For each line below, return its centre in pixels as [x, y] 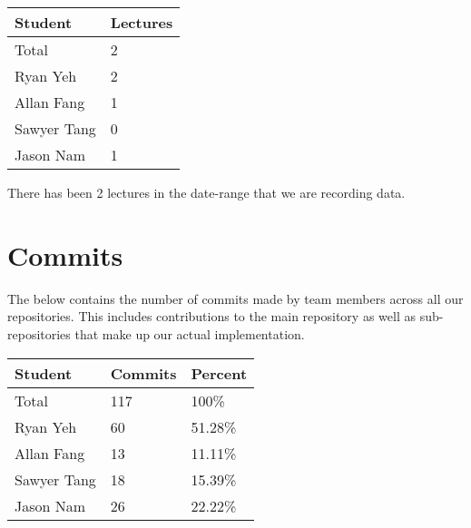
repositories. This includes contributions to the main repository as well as [211, 316]
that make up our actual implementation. [190, 333]
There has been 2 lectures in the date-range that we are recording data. [206, 192]
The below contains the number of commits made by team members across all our [235, 298]
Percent [219, 373]
